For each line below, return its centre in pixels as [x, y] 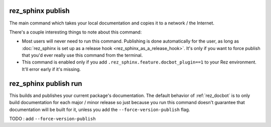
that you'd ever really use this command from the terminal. [82, 55]
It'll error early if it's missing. [51, 69]
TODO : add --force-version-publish [52, 118]
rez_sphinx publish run [46, 83]
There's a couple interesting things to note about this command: [76, 32]
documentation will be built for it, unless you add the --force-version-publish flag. [100, 109]
